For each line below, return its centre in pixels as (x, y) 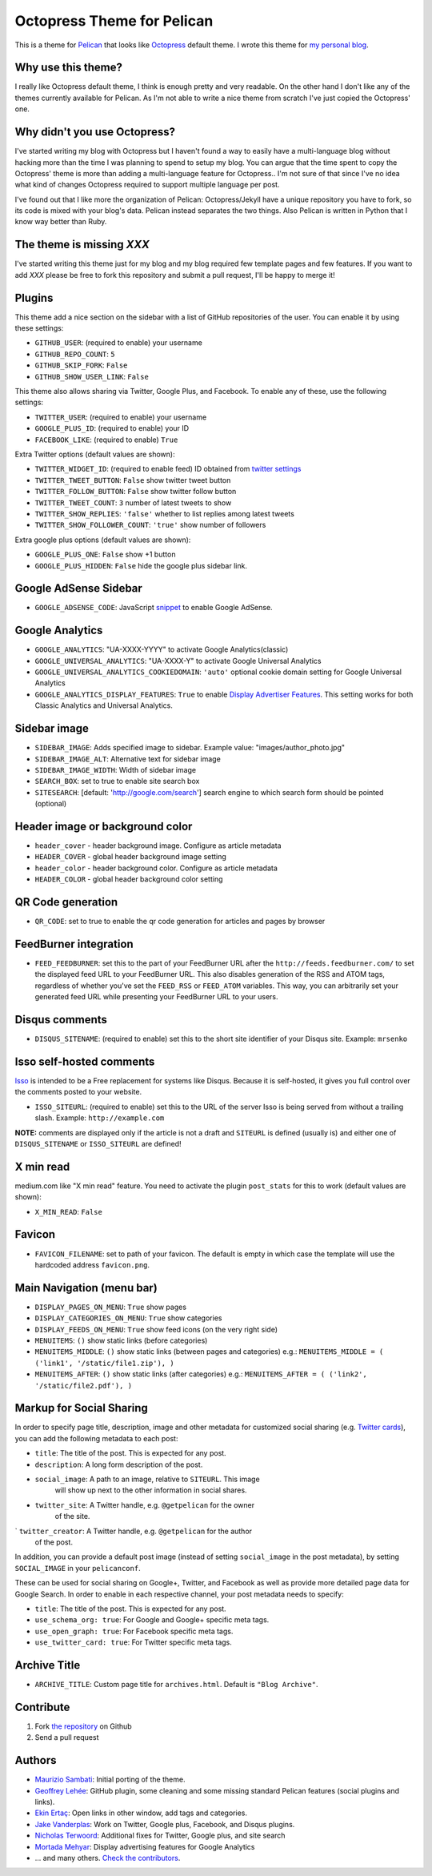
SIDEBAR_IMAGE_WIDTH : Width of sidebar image (115, 769)
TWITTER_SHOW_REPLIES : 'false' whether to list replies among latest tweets (165, 513)
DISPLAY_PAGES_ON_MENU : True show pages (111, 1307)
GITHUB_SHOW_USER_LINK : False (92, 376)
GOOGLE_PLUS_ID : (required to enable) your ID (112, 428)
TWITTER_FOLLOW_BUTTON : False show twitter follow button (136, 492)
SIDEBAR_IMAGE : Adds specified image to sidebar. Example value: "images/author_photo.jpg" (190, 748)
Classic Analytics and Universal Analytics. (104, 705)
